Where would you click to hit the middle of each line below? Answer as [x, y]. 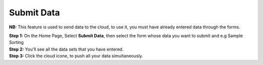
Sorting [16, 42]
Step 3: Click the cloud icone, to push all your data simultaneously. [76, 56]
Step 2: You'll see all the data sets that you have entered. [66, 49]
